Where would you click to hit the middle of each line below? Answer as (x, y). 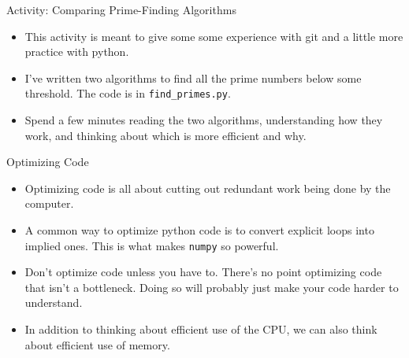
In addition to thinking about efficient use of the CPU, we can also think (201, 329)
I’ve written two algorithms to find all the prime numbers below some (193, 78)
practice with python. (77, 52)
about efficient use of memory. (97, 344)
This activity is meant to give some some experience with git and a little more (214, 36)
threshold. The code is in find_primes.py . (128, 93)
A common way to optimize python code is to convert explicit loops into (199, 230)
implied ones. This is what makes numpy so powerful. (152, 245)
